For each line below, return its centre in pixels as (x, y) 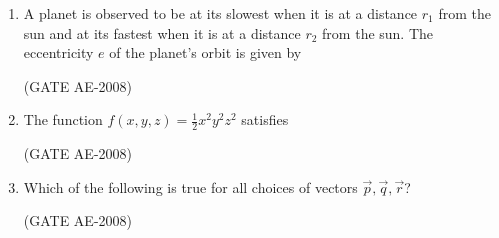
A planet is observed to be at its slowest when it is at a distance (220, 13)
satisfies (265, 119)
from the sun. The (378, 32)
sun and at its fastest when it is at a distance (162, 32)
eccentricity (58, 52)
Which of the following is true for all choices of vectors (190, 186)
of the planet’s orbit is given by (205, 52)
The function (63, 119)
